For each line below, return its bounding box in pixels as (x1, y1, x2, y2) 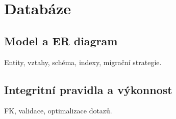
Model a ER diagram (4, 33, 118, 48)
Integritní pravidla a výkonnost (4, 81, 172, 97)
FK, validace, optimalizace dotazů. (4, 105, 112, 116)
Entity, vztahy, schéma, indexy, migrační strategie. (4, 56, 162, 67)
